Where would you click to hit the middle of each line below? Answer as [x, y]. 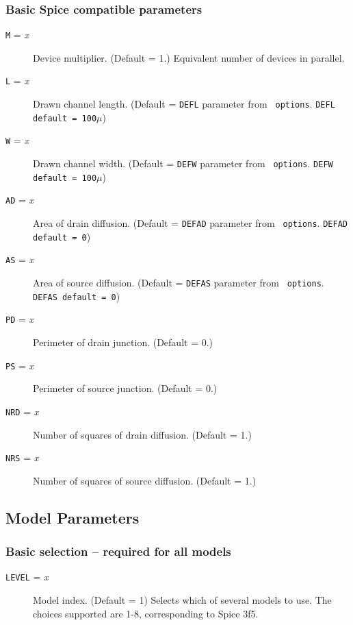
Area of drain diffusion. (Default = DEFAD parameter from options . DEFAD [190, 223]
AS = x [20, 259]
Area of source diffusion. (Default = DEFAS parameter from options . [179, 283]
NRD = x [22, 411]
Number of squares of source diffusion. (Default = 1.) [145, 480]
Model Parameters [73, 517]
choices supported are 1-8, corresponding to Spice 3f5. [146, 613]
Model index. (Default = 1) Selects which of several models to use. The [182, 600]
